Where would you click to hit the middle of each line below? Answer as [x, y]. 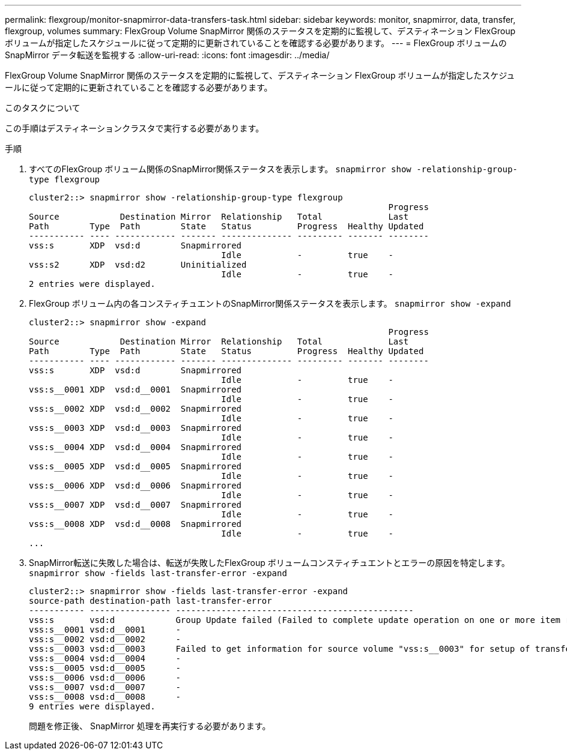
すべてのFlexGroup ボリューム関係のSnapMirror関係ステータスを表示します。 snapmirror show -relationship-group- [273, 169]
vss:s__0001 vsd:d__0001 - [105, 630]
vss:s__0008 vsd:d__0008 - [105, 697]
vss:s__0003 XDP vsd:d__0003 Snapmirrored [135, 428]
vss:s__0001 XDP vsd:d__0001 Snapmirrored [135, 390]
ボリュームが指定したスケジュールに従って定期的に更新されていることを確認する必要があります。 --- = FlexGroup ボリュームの [256, 43]
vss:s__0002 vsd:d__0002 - [105, 639]
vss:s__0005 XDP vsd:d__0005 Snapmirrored [135, 466]
